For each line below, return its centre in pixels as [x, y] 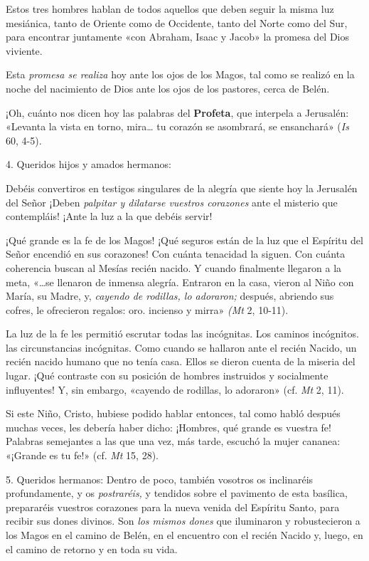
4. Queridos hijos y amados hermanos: [89, 164]
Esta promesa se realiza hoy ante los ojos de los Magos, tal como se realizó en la [180, 74]
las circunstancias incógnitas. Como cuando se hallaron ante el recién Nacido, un [181, 347]
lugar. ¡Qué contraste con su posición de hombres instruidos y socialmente [167, 376]
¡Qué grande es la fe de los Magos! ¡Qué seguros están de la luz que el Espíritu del [184, 240]
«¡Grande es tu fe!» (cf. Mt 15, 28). [82, 455]
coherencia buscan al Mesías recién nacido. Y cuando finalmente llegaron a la [174, 267]
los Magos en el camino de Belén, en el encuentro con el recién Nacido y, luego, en [184, 535]
